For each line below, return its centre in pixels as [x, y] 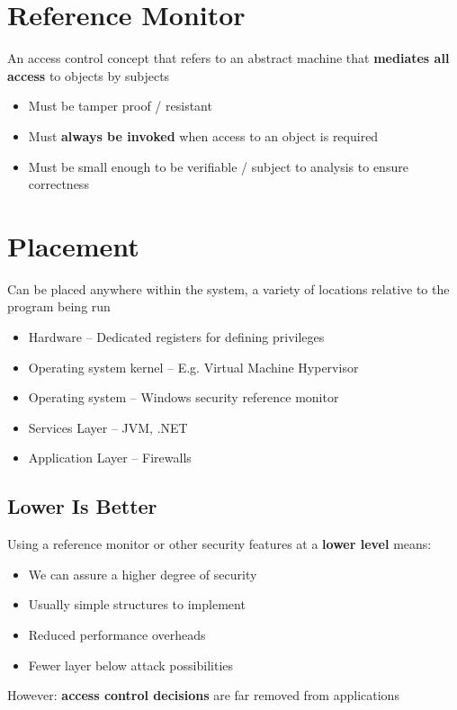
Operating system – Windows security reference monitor [184, 397]
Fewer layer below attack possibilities [131, 665]
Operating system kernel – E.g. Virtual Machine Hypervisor [193, 367]
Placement [73, 245]
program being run [59, 306]
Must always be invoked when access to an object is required [203, 135]
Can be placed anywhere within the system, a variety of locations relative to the [228, 288]
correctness [58, 184]
